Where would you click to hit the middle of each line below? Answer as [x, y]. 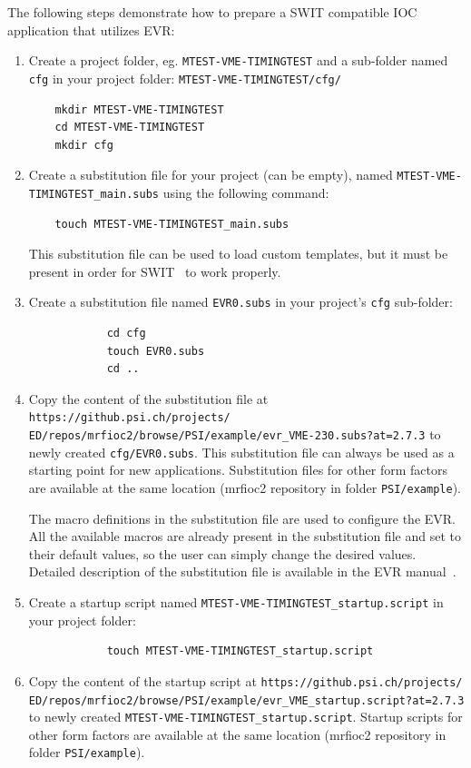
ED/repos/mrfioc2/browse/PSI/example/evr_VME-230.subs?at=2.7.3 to [235, 434]
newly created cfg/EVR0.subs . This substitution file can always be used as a [241, 452]
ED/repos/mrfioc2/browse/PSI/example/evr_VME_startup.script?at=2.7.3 [246, 700]
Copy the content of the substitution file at [148, 398]
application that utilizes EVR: [91, 30]
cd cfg [126, 334]
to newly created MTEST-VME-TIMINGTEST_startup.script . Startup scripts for [245, 717]
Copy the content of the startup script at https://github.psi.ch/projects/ [245, 680]
